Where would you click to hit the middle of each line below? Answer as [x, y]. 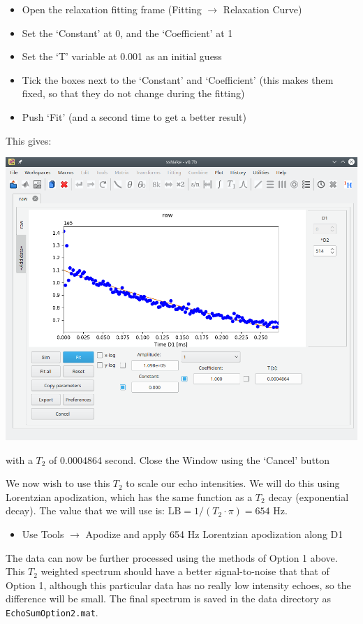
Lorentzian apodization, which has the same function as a [129, 496]
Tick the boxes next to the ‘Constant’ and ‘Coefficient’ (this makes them [178, 79]
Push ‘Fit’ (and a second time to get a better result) [134, 116]
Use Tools [43, 534]
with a [19, 459]
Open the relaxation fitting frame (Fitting [112, 9]
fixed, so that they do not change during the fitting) [133, 93]
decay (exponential [309, 496]
